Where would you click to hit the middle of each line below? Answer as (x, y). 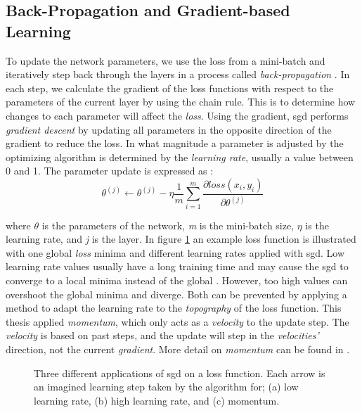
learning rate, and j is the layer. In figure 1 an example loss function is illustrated (181, 239)
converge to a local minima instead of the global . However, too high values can (177, 280)
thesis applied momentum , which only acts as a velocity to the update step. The (177, 321)
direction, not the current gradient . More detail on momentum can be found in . (178, 349)
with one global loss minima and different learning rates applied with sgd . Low (175, 252)
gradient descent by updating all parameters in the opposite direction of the (169, 129)
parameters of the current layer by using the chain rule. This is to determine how (181, 102)
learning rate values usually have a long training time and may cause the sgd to (177, 266)
